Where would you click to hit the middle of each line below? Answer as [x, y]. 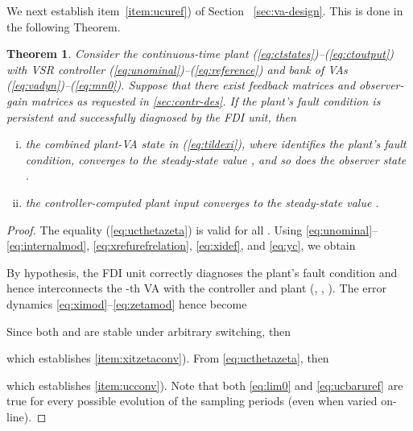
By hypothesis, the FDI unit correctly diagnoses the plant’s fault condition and [202, 272]
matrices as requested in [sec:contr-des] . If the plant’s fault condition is [206, 100]
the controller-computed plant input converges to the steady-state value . [202, 202]
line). [19, 416]
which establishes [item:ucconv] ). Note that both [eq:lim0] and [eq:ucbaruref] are [205, 385]
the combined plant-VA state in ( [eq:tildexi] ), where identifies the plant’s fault [216, 144]
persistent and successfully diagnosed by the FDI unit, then [151, 116]
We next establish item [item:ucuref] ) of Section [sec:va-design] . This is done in [205, 10]
